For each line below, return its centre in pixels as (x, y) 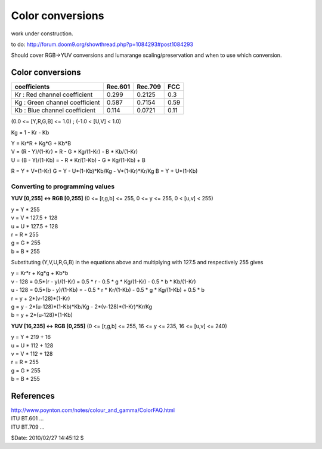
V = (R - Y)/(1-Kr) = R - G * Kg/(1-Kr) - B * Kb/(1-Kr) (75, 152)
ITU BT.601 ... (27, 419)
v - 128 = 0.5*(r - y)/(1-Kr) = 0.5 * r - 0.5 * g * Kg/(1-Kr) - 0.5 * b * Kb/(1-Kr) (103, 282)
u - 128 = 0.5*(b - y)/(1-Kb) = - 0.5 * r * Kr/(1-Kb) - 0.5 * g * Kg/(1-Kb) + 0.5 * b (108, 290)
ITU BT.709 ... (28, 427)
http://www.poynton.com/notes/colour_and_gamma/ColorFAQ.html (93, 410)
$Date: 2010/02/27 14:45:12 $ (47, 438)
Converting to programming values (63, 187)
